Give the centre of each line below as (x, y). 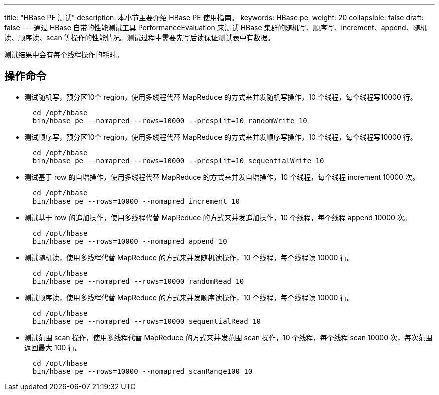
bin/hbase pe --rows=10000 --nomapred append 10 (130, 241)
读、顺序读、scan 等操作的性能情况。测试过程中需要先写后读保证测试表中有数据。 (139, 37)
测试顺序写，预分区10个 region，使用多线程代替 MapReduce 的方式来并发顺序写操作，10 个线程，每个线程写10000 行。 (221, 137)
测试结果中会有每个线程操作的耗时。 (64, 54)
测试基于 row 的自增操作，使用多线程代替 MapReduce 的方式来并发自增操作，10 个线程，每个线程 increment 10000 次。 (222, 177)
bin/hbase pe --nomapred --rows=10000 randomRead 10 (138, 281)
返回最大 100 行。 (53, 347)
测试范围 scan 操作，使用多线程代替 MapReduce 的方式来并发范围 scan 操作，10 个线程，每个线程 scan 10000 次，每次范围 (228, 337)
